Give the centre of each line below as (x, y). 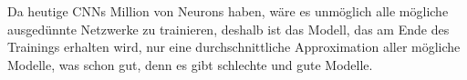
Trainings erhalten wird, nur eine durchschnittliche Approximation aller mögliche (234, 47)
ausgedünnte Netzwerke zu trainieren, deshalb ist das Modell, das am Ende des (228, 29)
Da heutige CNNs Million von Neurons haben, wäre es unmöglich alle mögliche (228, 11)
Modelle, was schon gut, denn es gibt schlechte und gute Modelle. (190, 64)
